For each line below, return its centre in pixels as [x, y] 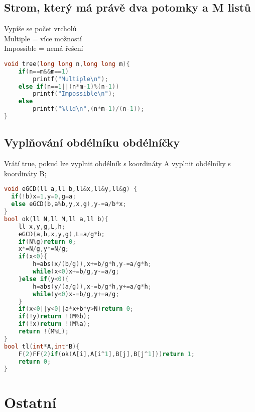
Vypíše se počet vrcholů [40, 28]
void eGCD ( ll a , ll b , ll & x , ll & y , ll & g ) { [71, 189]
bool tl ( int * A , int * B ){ [42, 346]
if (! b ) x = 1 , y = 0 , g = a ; [44, 197]
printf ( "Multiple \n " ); [71, 79]
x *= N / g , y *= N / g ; [43, 249]
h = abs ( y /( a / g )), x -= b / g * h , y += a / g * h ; [92, 286]
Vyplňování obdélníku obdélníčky [92, 142]
